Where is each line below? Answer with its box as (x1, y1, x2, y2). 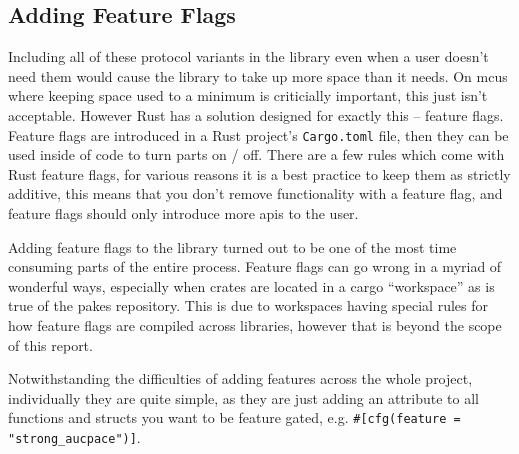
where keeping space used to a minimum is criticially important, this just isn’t (8, 85, 488, 106)
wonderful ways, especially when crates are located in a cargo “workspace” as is (8, 275, 495, 296)
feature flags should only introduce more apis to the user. (8, 203, 359, 224)
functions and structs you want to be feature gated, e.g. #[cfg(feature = (8, 407, 461, 428)
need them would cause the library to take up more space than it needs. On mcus (8, 65, 508, 86)
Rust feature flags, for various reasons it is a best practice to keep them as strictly (8, 163, 511, 184)
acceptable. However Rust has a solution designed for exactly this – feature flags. (8, 104, 504, 125)
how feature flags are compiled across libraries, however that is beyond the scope (8, 314, 502, 335)
